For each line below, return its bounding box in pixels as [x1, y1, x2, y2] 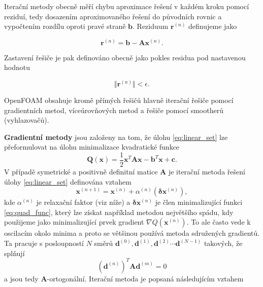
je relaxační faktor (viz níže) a [36, 197, 130, 207]
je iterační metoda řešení [168, 166, 245, 177]
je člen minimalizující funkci [155, 197, 243, 207]
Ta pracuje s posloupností [4, 238, 84, 248]
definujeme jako [188, 21, 237, 31]
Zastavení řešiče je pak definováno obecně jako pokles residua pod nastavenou [4, 52, 246, 62]
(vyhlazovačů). [4, 115, 49, 125]
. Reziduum [133, 21, 169, 31]
